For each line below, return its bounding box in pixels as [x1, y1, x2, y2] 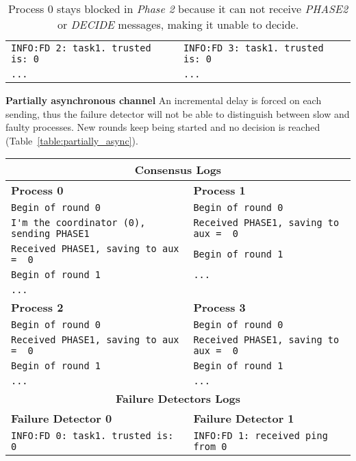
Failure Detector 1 [193, 410, 294, 427]
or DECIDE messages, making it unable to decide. [57, 16, 299, 32]
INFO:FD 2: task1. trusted [11, 42, 151, 53]
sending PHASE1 [11, 228, 90, 240]
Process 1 [193, 182, 246, 199]
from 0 [193, 441, 227, 453]
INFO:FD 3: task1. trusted [183, 42, 324, 53]
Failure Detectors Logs [116, 390, 240, 407]
